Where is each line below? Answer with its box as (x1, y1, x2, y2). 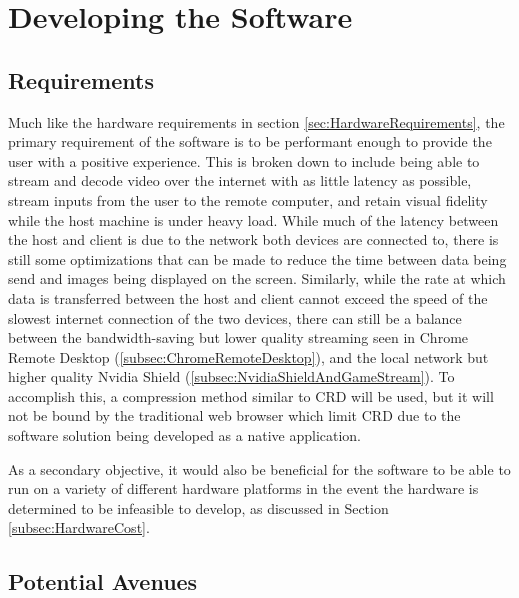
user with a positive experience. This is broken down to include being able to (8, 150, 480, 171)
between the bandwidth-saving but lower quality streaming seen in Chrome (8, 327, 469, 348)
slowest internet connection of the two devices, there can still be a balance (8, 307, 462, 328)
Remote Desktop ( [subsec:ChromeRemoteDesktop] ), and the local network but (8, 346, 489, 367)
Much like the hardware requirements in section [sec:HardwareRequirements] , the (8, 111, 505, 132)
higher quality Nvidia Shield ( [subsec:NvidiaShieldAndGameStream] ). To (8, 366, 455, 387)
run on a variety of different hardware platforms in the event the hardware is (8, 478, 479, 499)
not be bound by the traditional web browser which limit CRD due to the (8, 405, 461, 426)
